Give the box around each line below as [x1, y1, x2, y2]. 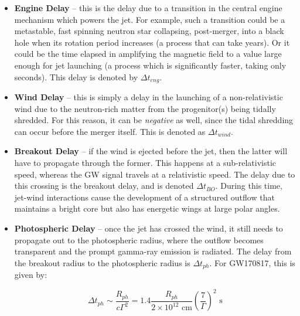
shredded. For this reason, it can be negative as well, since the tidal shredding [14, 114, 294, 126]
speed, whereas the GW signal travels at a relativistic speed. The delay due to [14, 168, 295, 180]
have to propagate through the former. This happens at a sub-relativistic [14, 156, 276, 168]
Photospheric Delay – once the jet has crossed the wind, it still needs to [14, 222, 283, 234]
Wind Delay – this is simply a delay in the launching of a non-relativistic [14, 91, 283, 103]
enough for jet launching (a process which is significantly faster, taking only [14, 59, 287, 71]
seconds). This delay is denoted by [14, 70, 138, 83]
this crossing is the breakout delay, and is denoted [14, 179, 194, 192]
